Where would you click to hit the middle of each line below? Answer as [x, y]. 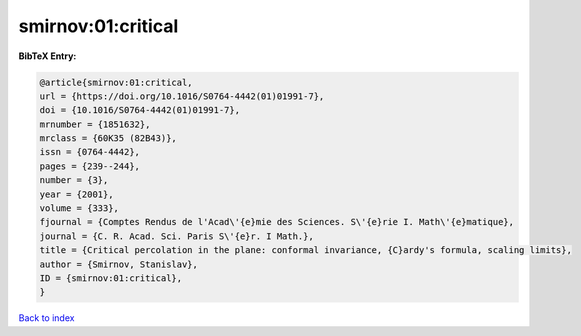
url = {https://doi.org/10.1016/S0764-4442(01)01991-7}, [182, 96]
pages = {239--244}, [89, 166]
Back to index [46, 318]
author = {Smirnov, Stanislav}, [119, 264]
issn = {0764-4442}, [89, 152]
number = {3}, [74, 180]
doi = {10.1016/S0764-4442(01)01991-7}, [139, 110]
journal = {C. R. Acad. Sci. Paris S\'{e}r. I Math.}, [176, 236]
